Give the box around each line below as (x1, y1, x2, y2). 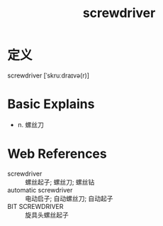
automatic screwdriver (7, 185, 73, 194)
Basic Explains (7, 96, 95, 112)
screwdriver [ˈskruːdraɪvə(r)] (7, 71, 90, 80)
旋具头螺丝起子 (25, 210, 69, 219)
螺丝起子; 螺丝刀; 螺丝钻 (25, 178, 95, 186)
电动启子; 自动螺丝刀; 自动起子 (25, 194, 113, 203)
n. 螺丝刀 (17, 120, 45, 129)
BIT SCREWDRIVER (7, 202, 64, 210)
